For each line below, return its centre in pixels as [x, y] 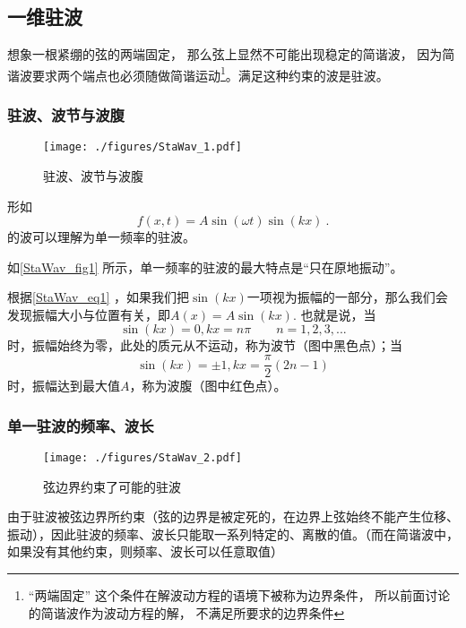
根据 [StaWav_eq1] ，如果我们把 [99, 297]
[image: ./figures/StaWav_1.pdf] [142, 147]
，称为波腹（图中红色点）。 [208, 386]
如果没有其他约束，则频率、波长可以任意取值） [145, 551]
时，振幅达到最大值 [64, 386]
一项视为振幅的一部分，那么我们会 [347, 297]
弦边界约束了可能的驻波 [112, 486]
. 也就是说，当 [334, 314]
